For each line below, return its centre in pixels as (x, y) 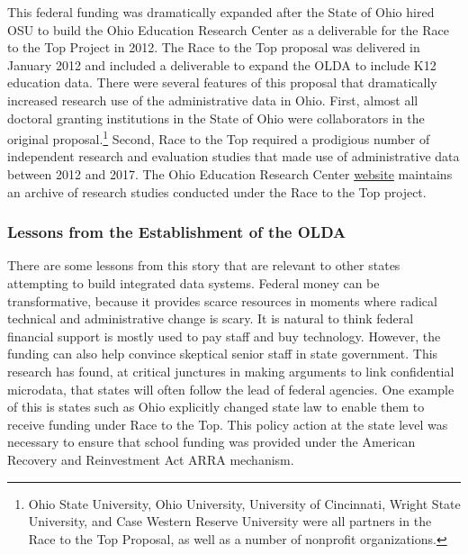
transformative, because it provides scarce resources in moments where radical (222, 300)
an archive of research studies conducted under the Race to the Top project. (217, 191)
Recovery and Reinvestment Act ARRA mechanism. (151, 459)
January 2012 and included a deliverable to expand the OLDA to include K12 (222, 64)
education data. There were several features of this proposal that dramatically (222, 82)
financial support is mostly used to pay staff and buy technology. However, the (224, 336)
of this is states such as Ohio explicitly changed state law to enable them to (216, 407)
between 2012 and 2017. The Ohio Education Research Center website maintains (230, 174)
